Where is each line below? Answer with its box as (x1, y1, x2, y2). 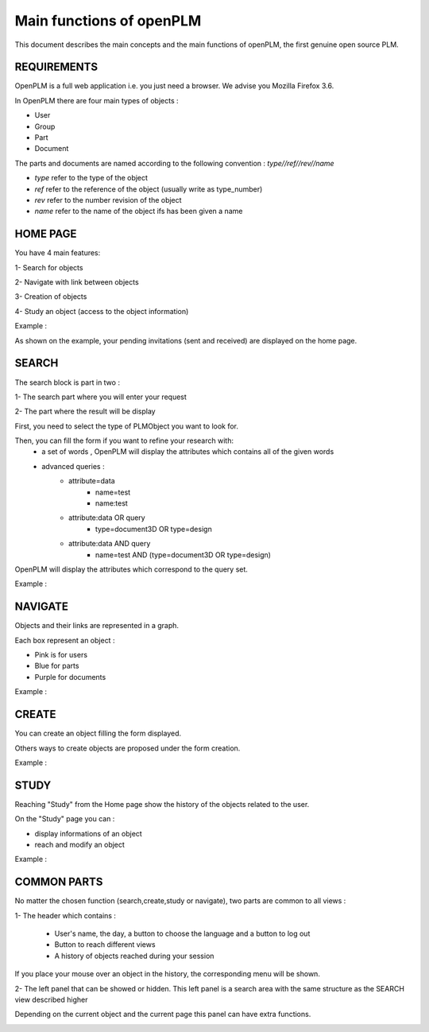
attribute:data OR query (68, 513, 146, 522)
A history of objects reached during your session (54, 951, 214, 960)
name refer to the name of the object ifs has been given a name (34, 207, 243, 216)
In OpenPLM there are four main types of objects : (14, 95, 179, 105)
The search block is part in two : (14, 378, 121, 387)
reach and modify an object (34, 840, 125, 849)
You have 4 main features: (14, 248, 101, 258)
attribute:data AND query (68, 539, 151, 549)
